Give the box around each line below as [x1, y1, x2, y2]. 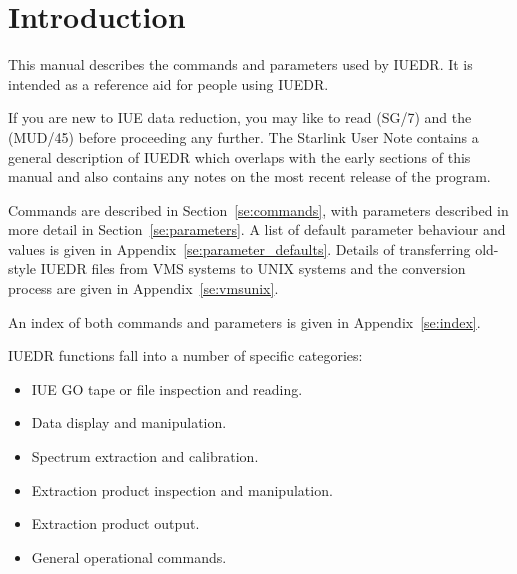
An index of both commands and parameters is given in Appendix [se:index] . [8, 311, 481, 332]
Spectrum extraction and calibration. [31, 446, 259, 467]
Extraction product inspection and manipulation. [31, 479, 333, 500]
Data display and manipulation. [31, 412, 227, 433]
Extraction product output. [31, 513, 200, 534]
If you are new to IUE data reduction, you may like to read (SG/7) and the [8, 107, 472, 128]
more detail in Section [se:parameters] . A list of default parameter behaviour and [8, 219, 506, 240]
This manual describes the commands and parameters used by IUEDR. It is [8, 54, 473, 75]
